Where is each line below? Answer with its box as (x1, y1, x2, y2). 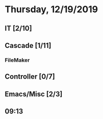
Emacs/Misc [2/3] (5, 89, 63, 98)
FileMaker (5, 56, 30, 63)
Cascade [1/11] (5, 41, 52, 50)
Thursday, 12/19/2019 (5, 4, 98, 15)
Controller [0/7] (5, 73, 55, 81)
